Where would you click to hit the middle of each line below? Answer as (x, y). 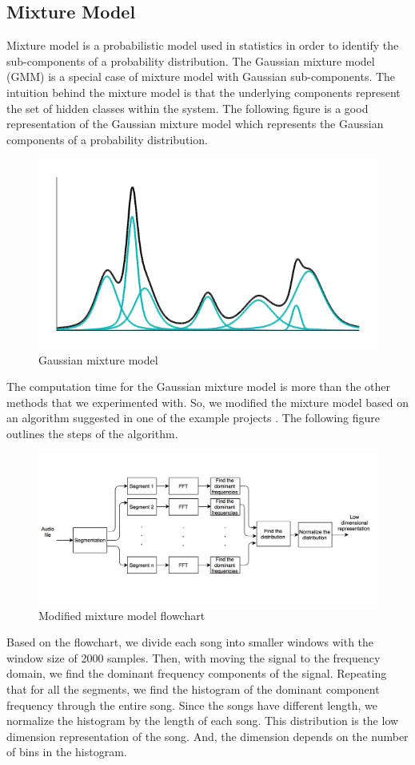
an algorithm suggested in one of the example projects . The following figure (194, 418)
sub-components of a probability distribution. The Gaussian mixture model (191, 60)
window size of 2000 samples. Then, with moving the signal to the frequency (194, 657)
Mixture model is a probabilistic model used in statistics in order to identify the (203, 45)
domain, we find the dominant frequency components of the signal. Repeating (197, 673)
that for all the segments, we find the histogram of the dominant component (193, 689)
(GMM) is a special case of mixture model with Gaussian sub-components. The (201, 76)
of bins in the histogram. (67, 752)
